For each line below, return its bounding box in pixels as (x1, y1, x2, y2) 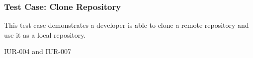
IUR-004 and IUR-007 (4, 46, 71, 57)
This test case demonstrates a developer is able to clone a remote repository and (4, 20, 249, 30)
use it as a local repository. (4, 29, 86, 40)
